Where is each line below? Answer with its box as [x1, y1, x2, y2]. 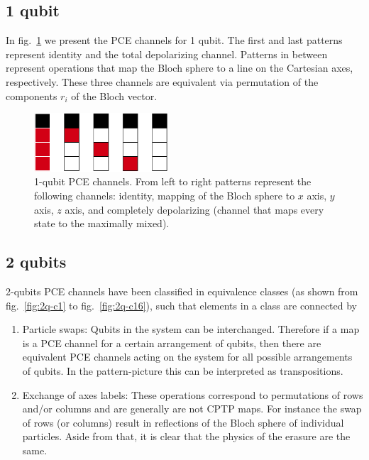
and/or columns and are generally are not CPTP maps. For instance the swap [22, 401, 362, 416]
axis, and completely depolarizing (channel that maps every [65, 202, 324, 217]
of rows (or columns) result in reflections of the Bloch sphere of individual [22, 415, 344, 429]
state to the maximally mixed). [34, 216, 170, 231]
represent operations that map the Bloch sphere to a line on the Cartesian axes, [6, 60, 353, 75]
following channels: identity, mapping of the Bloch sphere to [34, 187, 295, 202]
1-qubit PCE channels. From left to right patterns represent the [34, 174, 312, 189]
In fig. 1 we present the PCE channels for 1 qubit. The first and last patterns [6, 33, 343, 48]
